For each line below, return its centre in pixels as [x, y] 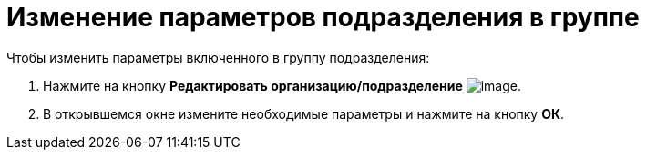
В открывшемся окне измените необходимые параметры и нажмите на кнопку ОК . [304, 113]
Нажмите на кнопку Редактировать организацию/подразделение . [282, 85]
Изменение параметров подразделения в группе [323, 17]
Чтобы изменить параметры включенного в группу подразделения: [218, 57]
